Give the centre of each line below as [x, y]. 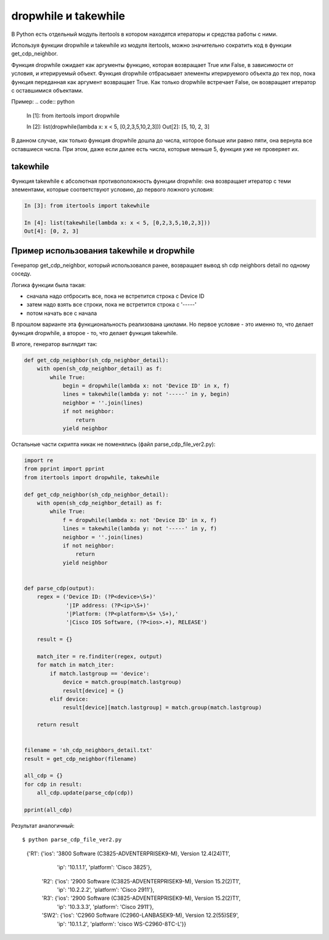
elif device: [69, 699]
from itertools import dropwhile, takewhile [92, 477]
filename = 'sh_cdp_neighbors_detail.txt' [88, 750]
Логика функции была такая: [48, 285]
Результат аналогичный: [43, 826]
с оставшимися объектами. [47, 90]
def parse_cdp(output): [60, 588]
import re [39, 460]
